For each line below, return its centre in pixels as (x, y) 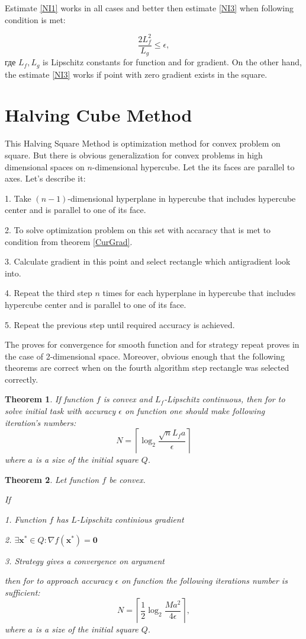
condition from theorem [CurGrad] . (69, 241)
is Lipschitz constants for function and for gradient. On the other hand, (172, 62)
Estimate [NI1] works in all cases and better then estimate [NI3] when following (149, 8)
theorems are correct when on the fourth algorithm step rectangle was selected (147, 368)
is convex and (128, 399)
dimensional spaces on (45, 166)
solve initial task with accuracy (60, 411)
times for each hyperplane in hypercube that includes (199, 293)
